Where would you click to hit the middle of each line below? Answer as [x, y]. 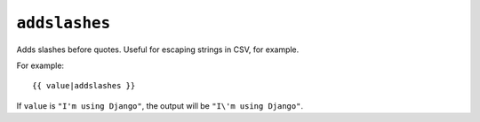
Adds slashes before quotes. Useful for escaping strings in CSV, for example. [158, 50]
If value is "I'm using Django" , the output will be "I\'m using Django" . [160, 105]
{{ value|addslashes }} [84, 86]
